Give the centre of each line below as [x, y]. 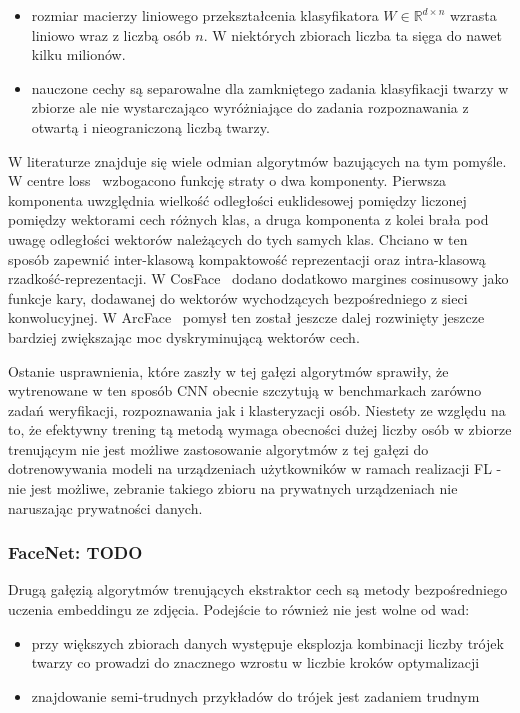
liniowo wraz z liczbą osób [111, 34]
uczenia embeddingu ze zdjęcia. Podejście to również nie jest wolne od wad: [239, 609]
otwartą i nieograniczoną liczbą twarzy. [150, 126]
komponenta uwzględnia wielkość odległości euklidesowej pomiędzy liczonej [237, 199]
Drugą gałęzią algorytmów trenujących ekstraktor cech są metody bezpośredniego [258, 589]
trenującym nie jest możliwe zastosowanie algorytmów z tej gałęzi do [218, 448]
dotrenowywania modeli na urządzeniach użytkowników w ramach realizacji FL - [255, 468]
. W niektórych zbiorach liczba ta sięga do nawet [353, 34]
